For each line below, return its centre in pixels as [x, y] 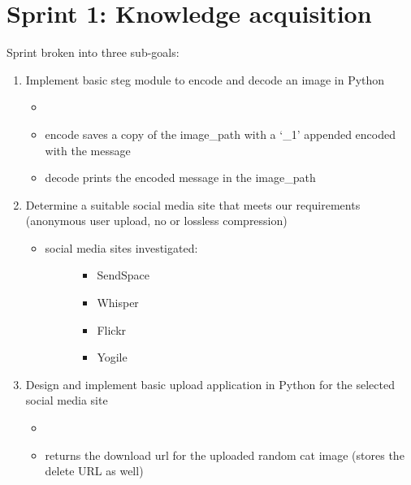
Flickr [112, 329]
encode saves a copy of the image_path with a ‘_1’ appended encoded [221, 134]
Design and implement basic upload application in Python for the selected [210, 384]
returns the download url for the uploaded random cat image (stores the [225, 455]
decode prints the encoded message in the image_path [180, 178]
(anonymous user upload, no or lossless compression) [156, 221]
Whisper [118, 303]
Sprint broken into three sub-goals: [93, 52]
